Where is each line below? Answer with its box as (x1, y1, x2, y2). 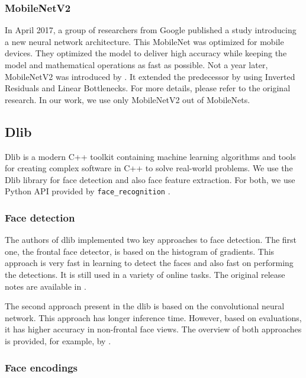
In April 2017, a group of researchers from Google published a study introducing (5, 24, 297, 36)
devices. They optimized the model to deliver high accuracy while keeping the (5, 47, 287, 59)
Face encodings (5, 360, 78, 374)
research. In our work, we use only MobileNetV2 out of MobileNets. (5, 93, 250, 105)
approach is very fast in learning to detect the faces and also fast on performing (5, 257, 294, 269)
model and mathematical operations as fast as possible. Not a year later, (5, 59, 268, 71)
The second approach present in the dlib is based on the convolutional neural (5, 300, 285, 312)
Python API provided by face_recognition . (5, 185, 170, 197)
